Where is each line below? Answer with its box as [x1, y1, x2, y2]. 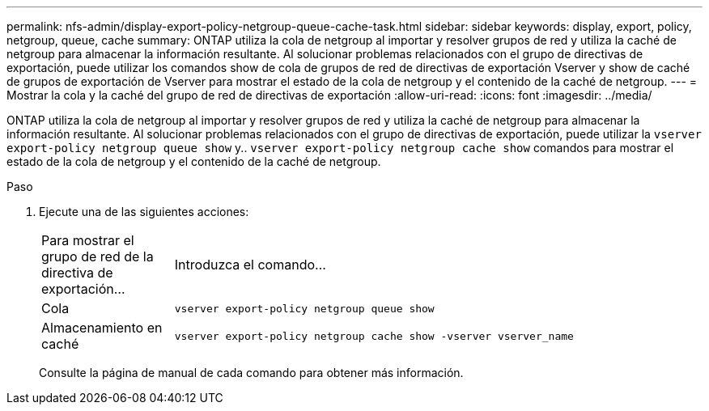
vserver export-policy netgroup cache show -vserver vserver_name [174, 329, 574, 342]
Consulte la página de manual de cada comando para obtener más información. [39, 366, 464, 379]
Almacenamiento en [41, 320, 163, 336]
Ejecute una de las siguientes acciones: [39, 205, 249, 218]
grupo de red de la [41, 248, 154, 265]
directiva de [41, 265, 113, 281]
